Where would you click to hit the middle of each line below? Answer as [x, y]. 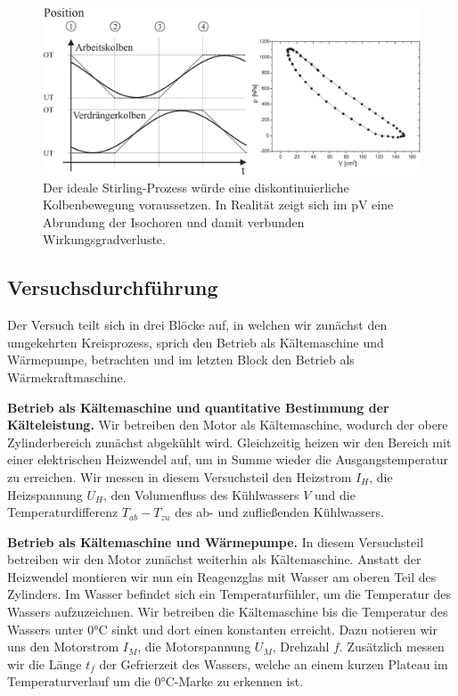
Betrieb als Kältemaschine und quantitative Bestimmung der [198, 407]
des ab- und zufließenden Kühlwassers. [279, 512]
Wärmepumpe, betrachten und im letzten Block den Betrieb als [181, 360]
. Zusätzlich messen [392, 647]
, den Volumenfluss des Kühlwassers [201, 494]
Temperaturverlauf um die [79, 681]
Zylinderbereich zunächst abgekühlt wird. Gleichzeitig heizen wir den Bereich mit [229, 442]
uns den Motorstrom [63, 647]
